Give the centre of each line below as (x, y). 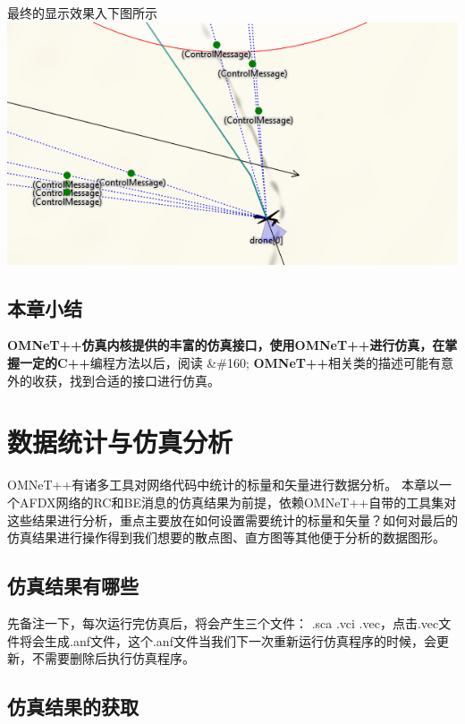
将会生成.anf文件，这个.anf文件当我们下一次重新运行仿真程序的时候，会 (228, 640)
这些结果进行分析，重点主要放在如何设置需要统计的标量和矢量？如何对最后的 (232, 520)
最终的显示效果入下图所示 (82, 13)
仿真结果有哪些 (73, 586)
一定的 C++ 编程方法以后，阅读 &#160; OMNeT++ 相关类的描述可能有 (230, 363)
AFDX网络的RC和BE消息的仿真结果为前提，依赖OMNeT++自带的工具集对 (238, 502)
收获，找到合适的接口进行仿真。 (126, 380)
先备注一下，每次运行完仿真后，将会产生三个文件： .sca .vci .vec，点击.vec (223, 622)
